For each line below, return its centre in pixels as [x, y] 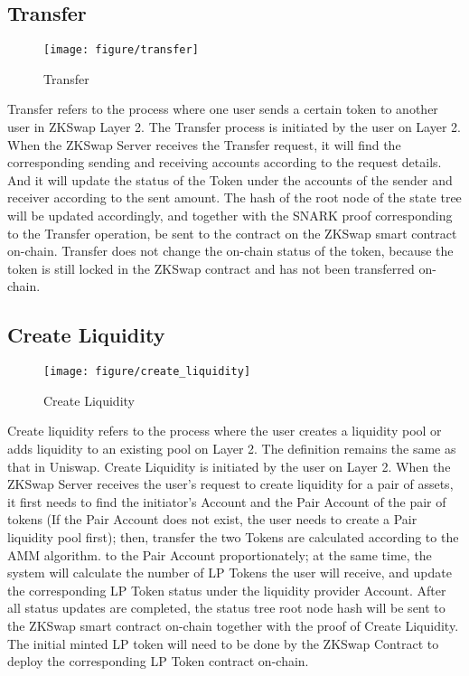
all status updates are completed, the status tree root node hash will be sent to [226, 608]
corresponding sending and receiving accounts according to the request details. [225, 162]
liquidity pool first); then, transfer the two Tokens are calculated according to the [233, 537]
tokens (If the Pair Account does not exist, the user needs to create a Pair [212, 519]
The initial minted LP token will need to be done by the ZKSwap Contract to [223, 643]
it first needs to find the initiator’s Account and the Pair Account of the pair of [227, 501]
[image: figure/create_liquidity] [147, 372]
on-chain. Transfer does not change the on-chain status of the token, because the [230, 251]
